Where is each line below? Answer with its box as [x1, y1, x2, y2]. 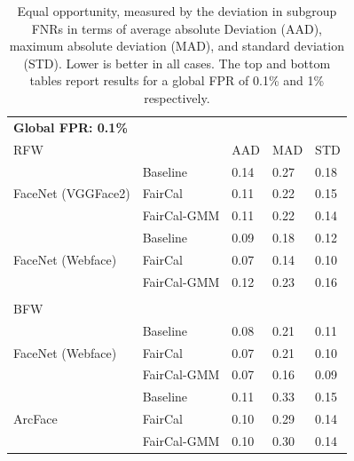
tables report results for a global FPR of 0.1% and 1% [29, 71, 325, 90]
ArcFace [13, 409, 58, 428]
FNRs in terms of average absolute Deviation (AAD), [31, 19, 323, 37]
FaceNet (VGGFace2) [13, 184, 130, 203]
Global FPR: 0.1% [13, 117, 128, 136]
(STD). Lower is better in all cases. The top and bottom [23, 53, 331, 72]
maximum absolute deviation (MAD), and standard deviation [9, 36, 344, 55]
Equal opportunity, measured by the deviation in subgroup [17, 2, 337, 20]
